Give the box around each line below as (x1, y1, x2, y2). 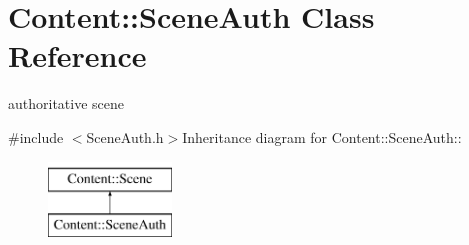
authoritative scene (8, 93, 125, 114)
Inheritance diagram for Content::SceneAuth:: (182, 126, 462, 147)
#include (8, 126, 64, 147)
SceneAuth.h (86, 126, 164, 147)
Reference (8, 35, 147, 76)
